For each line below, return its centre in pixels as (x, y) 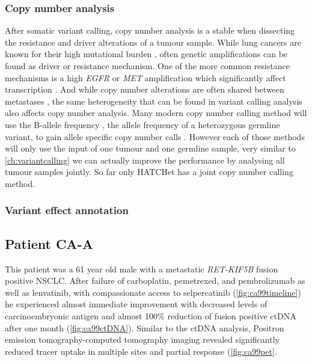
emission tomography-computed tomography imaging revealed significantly (142, 339)
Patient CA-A (49, 243)
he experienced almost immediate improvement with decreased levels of (136, 304)
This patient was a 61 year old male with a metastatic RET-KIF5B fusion (142, 268)
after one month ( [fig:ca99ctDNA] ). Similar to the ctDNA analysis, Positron (145, 327)
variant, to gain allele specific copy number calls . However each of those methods (155, 136)
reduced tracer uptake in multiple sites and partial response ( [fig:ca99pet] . (141, 351)
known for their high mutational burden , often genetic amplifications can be (146, 54)
